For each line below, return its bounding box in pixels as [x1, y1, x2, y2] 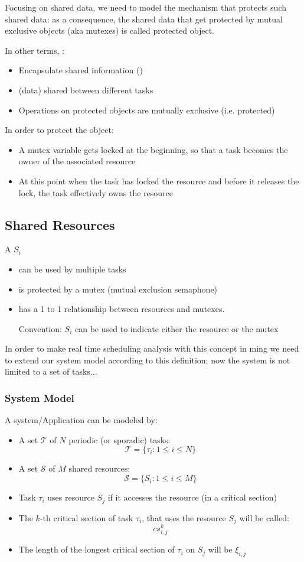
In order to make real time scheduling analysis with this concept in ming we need [5, 342, 299, 355]
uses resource [47, 491, 94, 503]
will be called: [239, 511, 289, 524]
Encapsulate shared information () [18, 64, 143, 76]
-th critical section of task [40, 511, 133, 524]
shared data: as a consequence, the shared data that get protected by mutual [5, 12, 283, 25]
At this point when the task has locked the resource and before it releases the [18, 174, 299, 187]
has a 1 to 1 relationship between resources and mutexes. [18, 303, 225, 315]
